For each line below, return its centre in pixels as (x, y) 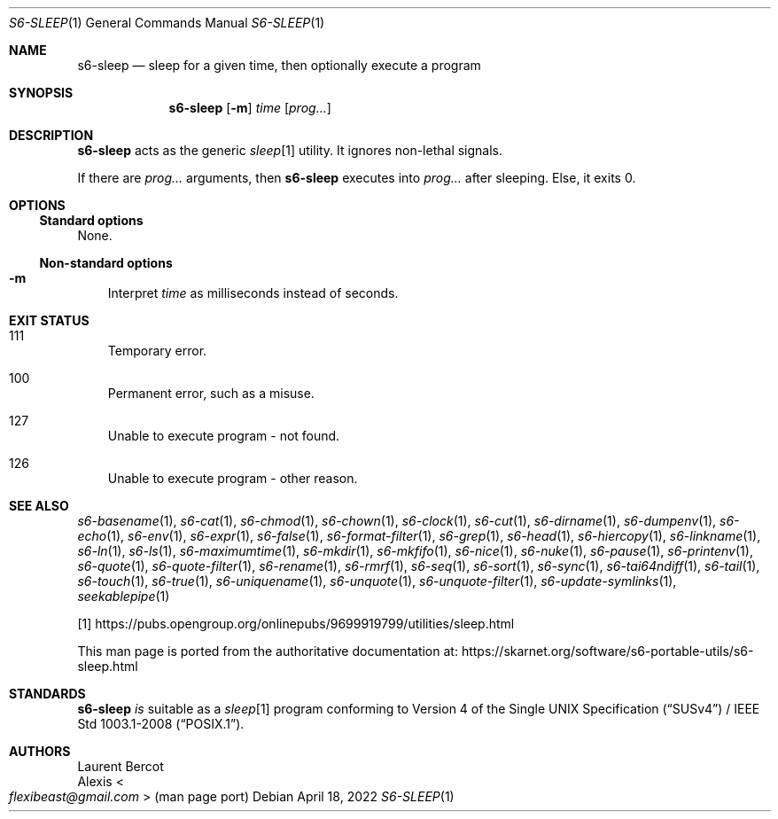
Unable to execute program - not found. (224, 436)
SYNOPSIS (41, 93)
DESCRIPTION (51, 135)
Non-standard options (106, 263)
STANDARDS (47, 694)
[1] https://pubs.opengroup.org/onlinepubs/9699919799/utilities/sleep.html (296, 624)
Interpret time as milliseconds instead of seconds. (253, 293)
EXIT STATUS (49, 320)
